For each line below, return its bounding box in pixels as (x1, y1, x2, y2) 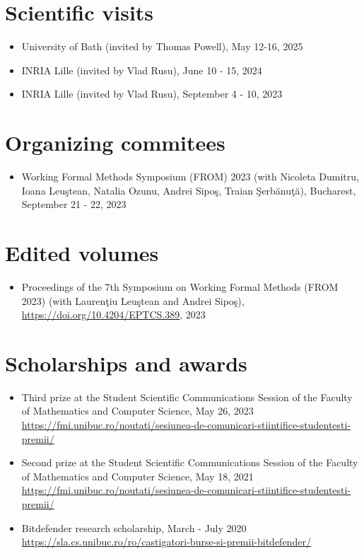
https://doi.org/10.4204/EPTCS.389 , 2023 (21, 307, 206, 322)
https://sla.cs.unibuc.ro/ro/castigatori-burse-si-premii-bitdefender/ (21, 534, 311, 549)
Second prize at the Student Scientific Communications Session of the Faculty (21, 455, 358, 470)
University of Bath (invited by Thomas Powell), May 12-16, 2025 (21, 39, 303, 54)
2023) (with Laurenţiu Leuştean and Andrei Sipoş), (21, 293, 245, 308)
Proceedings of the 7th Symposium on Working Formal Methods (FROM (21, 279, 339, 294)
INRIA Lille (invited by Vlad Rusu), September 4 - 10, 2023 (21, 86, 283, 101)
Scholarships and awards (5, 348, 247, 377)
